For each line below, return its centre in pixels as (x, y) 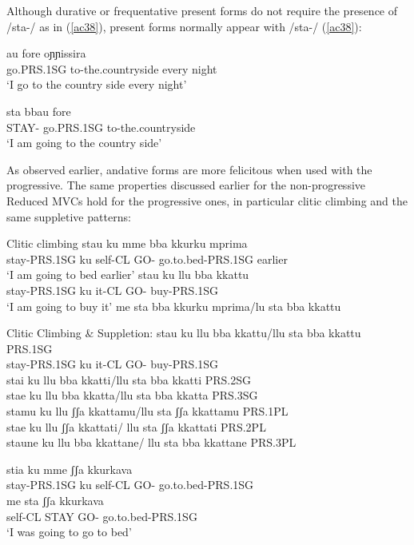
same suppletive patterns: (69, 216)
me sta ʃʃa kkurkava (55, 501)
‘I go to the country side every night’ (97, 84)
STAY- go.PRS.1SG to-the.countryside (101, 127)
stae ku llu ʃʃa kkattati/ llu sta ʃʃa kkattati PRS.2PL (136, 426)
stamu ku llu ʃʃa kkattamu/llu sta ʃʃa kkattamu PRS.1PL (147, 411)
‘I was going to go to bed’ (69, 532)
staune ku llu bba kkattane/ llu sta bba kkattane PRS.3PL (151, 442)
